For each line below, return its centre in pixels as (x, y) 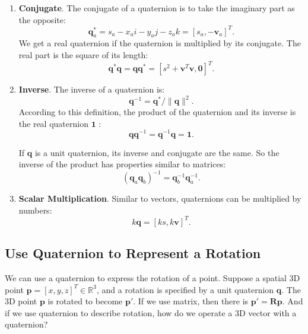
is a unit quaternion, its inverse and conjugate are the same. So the (157, 152)
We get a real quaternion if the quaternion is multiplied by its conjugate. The (160, 43)
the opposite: (42, 19)
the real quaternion (53, 123)
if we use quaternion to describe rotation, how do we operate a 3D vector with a (151, 312)
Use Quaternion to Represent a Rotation (133, 253)
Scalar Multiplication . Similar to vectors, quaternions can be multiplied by (160, 198)
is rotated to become (85, 301)
